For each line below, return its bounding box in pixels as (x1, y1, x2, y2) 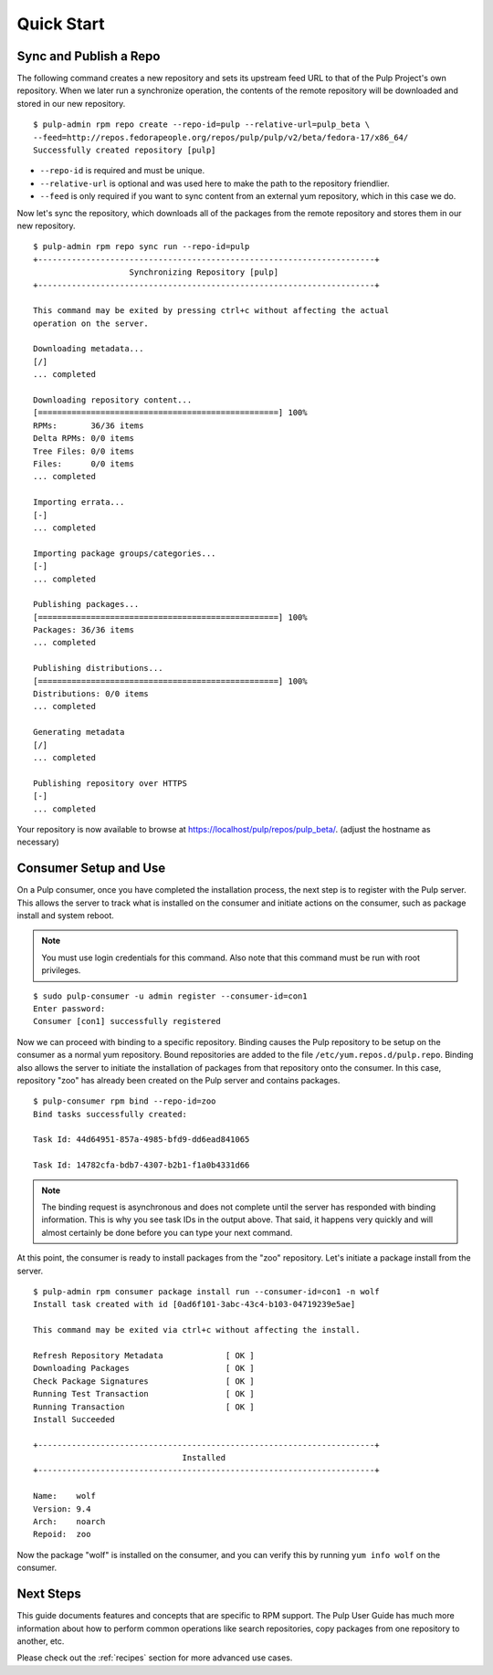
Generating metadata (33, 727, 125, 738)
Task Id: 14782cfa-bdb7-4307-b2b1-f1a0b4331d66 (33, 1160, 250, 1170)
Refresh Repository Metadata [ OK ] (33, 1350, 255, 1360)
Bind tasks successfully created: (33, 1109, 187, 1119)
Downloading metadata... (33, 343, 144, 354)
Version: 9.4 (33, 1503, 91, 1514)
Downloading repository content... (33, 395, 193, 405)
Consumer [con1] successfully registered (33, 1016, 221, 1027)
